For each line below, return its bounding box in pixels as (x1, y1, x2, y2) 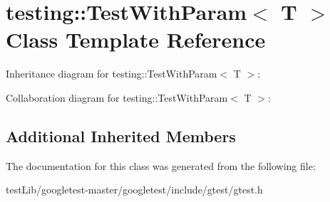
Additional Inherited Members (6, 124, 236, 147)
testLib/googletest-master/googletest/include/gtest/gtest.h (6, 182, 263, 197)
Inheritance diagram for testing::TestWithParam (6, 66, 217, 81)
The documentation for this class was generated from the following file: (6, 158, 316, 173)
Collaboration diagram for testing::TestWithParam (6, 90, 228, 105)
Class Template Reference (6, 25, 266, 54)
